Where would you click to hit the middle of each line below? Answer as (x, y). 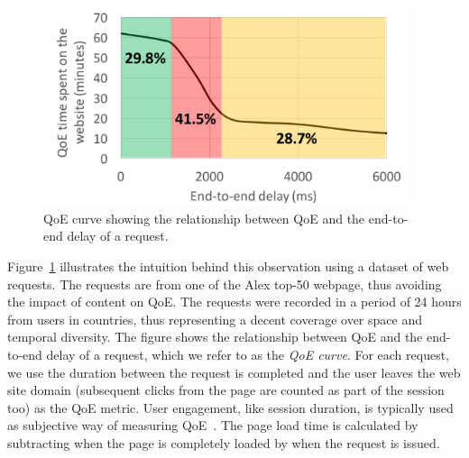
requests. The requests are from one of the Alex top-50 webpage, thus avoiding (225, 284)
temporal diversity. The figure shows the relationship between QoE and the (215, 337)
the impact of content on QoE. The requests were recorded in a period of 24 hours (234, 302)
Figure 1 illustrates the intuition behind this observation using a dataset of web (228, 266)
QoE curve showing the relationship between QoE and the (204, 218)
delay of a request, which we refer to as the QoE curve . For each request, (248, 355)
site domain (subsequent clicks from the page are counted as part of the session (226, 390)
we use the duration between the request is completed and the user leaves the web (234, 372)
